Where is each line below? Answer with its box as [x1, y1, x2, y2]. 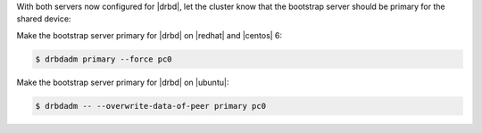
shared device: [16, 13, 71, 24]
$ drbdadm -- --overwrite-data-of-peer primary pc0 [35, 101, 267, 111]
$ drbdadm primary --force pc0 [35, 54, 173, 64]
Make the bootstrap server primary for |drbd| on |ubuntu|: [16, 77, 229, 87]
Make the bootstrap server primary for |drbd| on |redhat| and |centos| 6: [16, 29, 283, 40]
